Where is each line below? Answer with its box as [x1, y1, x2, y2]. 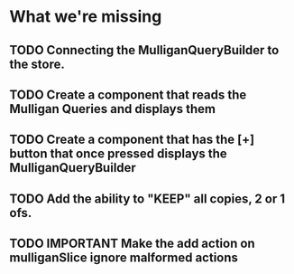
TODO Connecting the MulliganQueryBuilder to [9, 43, 280, 58]
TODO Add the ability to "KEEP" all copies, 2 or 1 [9, 191, 286, 206]
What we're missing [9, 6, 162, 27]
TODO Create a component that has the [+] [9, 132, 255, 147]
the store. [9, 56, 65, 71]
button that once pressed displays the [9, 146, 227, 162]
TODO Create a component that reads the [9, 87, 247, 102]
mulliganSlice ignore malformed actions [9, 250, 239, 266]
